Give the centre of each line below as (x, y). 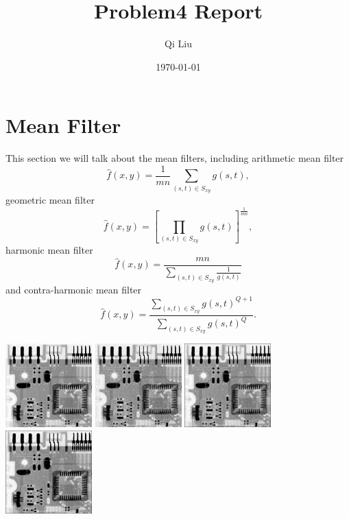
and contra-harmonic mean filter (74, 289)
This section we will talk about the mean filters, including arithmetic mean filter (175, 158)
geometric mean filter (50, 199)
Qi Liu (178, 44)
